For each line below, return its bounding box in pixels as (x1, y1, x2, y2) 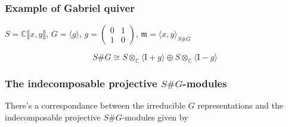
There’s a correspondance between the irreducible (5, 99, 185, 112)
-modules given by (122, 110, 188, 123)
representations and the (197, 99, 283, 112)
